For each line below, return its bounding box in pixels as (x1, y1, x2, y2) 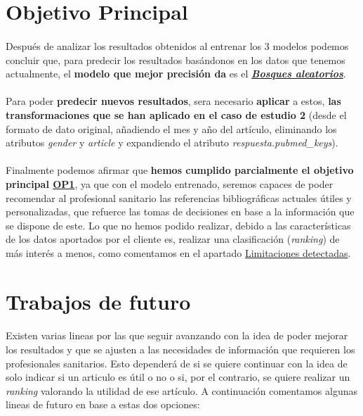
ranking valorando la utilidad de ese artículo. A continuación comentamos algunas (6, 383, 357, 398)
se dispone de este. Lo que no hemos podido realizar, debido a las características (6, 218, 351, 232)
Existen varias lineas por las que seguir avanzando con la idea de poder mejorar (6, 328, 348, 343)
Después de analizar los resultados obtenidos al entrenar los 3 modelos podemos (6, 38, 349, 53)
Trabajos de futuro (6, 286, 191, 315)
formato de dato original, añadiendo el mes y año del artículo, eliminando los (6, 121, 337, 136)
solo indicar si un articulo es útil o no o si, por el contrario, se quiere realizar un (6, 370, 350, 384)
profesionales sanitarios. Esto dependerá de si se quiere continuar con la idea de (6, 355, 348, 370)
